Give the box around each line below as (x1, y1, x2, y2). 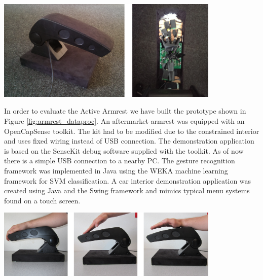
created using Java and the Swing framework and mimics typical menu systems (4, 185, 250, 196)
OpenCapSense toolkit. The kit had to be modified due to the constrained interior (4, 125, 259, 136)
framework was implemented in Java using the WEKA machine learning (4, 165, 228, 176)
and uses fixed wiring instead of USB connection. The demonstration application (4, 135, 254, 146)
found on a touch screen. (4, 195, 81, 205)
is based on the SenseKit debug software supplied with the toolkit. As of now (4, 145, 244, 156)
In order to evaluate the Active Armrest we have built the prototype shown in (4, 106, 246, 116)
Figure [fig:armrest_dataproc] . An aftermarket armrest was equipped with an (4, 115, 245, 126)
